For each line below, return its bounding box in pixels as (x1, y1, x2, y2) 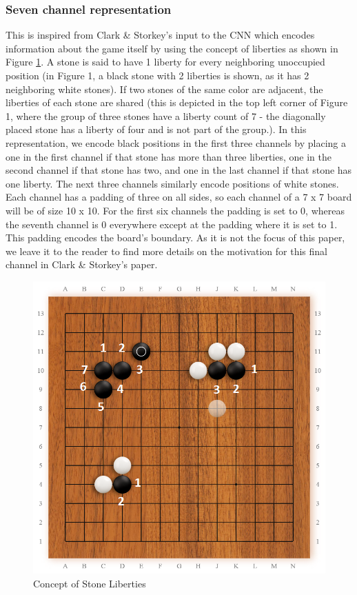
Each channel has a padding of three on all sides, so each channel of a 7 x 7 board (6, 190, 352, 204)
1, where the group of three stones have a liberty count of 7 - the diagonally (6, 108, 326, 123)
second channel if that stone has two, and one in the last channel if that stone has (6, 163, 352, 177)
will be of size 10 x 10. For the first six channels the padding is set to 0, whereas (6, 203, 345, 217)
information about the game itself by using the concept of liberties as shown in (6, 41, 338, 55)
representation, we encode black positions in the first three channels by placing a (6, 135, 347, 150)
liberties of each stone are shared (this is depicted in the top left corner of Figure (6, 95, 348, 110)
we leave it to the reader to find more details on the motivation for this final (6, 243, 327, 258)
